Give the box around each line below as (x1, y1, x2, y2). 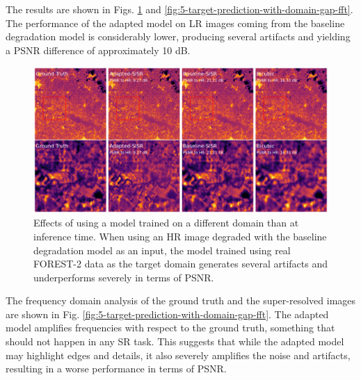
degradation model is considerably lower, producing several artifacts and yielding (6, 29, 351, 44)
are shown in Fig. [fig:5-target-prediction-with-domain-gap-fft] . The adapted (6, 306, 329, 321)
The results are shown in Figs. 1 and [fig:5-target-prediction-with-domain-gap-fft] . (6, 2, 353, 16)
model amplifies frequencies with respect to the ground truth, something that (6, 320, 335, 335)
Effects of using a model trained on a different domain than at (33, 215, 299, 230)
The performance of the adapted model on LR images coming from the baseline (6, 15, 345, 30)
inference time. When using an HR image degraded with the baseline (33, 229, 327, 243)
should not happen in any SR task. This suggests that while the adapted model (6, 334, 344, 349)
